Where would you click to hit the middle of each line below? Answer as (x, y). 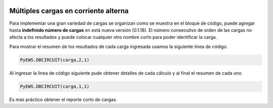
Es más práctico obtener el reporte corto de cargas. (63, 99)
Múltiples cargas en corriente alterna (69, 11)
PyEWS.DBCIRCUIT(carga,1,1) (55, 86)
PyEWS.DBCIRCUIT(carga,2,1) (55, 60)
